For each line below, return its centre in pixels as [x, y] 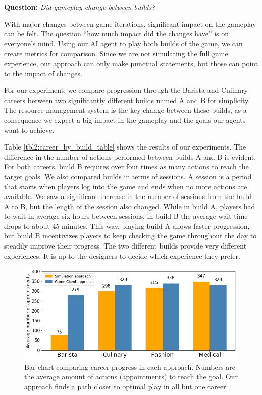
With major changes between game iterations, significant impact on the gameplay [130, 23]
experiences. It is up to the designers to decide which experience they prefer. [122, 255]
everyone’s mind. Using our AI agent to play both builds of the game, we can [123, 43]
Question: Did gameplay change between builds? [80, 7]
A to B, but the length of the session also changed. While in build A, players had [130, 206]
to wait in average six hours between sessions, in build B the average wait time [126, 216]
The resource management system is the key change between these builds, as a [125, 110]
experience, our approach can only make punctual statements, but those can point [131, 63]
